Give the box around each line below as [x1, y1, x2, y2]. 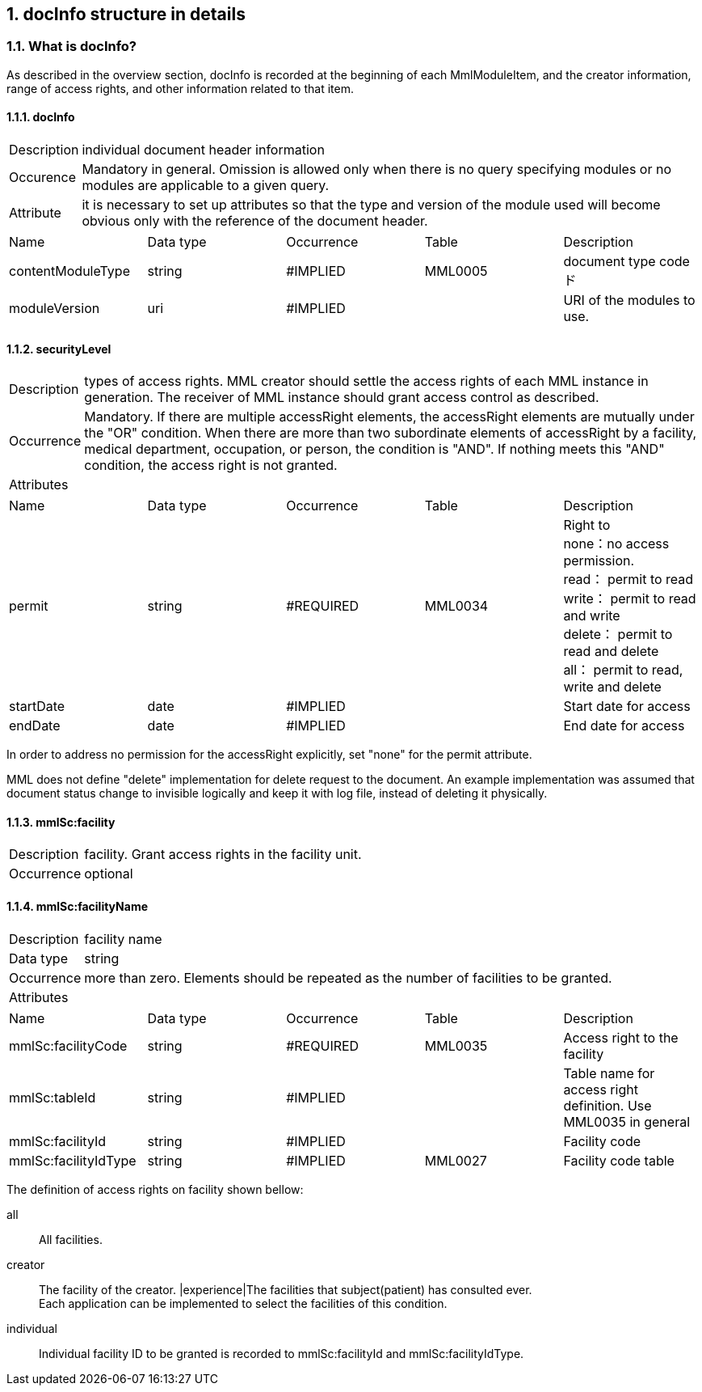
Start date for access [563, 698, 691, 715]
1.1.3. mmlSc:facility [6, 814, 116, 829]
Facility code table [563, 1152, 675, 1169]
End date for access [563, 717, 685, 734]
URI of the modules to [563, 292, 696, 309]
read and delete [563, 643, 659, 660]
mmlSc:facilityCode [9, 1037, 128, 1054]
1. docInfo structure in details [6, 4, 246, 24]
